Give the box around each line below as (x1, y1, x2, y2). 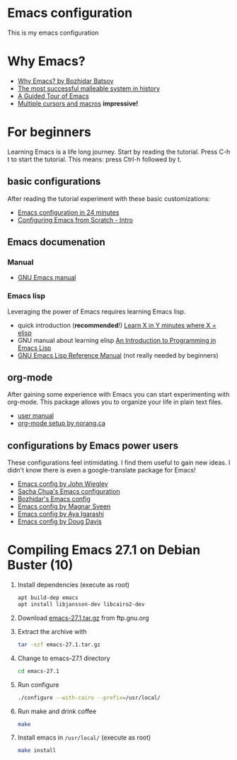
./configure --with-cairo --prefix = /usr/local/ (17, 694, 161, 701)
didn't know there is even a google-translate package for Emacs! (7, 466, 196, 475)
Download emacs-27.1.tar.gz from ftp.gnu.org (17, 613, 150, 622)
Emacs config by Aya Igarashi (17, 510, 105, 518)
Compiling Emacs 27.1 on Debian (7, 542, 201, 558)
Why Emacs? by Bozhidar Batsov (17, 76, 114, 85)
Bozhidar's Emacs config (17, 494, 91, 504)
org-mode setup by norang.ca (17, 419, 106, 428)
